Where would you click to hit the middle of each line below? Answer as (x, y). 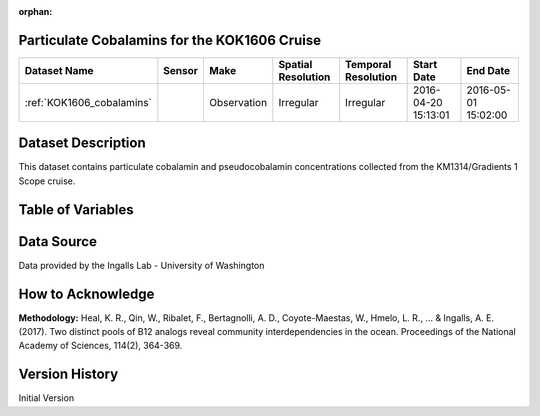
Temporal (368, 64)
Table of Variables (76, 209)
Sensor (181, 70)
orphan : (35, 11)
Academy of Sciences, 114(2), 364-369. (100, 346)
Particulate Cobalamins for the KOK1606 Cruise (170, 40)
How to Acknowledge (86, 293)
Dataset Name (59, 70)
